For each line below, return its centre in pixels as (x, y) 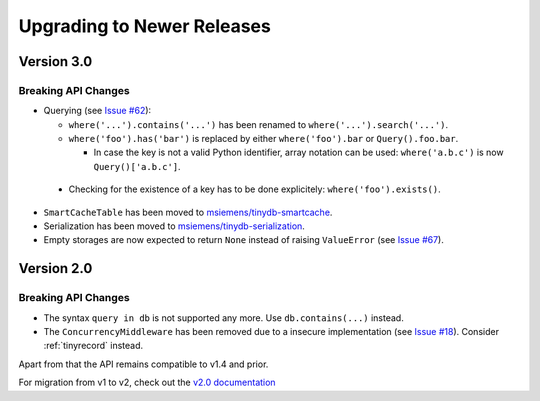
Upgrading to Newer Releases (145, 26)
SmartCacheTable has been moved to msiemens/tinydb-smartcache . (188, 212)
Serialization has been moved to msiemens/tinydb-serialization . (174, 226)
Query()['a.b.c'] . (137, 166)
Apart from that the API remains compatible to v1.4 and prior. (143, 364)
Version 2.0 (55, 268)
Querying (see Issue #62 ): (97, 111)
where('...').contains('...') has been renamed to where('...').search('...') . (258, 124)
